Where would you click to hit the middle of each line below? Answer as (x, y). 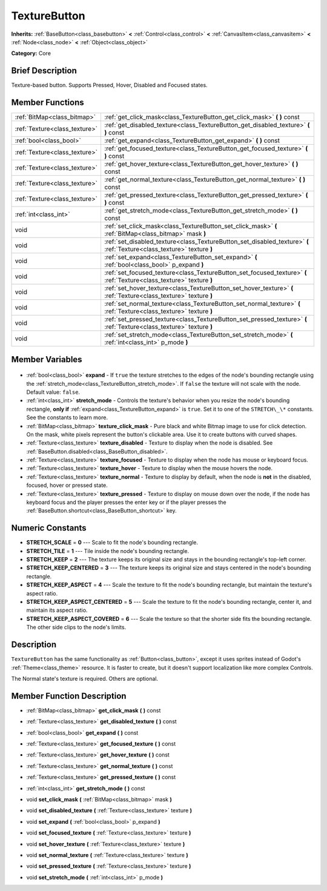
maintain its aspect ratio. (57, 610)
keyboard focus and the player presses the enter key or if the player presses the (126, 502)
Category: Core (31, 53)
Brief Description (44, 71)
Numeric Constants (49, 528)
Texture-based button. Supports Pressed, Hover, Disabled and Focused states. (110, 85)
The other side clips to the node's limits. (76, 628)
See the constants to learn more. (67, 417)
